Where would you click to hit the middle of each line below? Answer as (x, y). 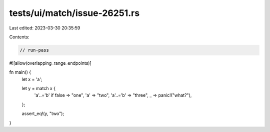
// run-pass (34, 50)
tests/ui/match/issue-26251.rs (74, 13)
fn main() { (20, 72)
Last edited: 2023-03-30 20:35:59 (45, 28)
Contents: (19, 37)
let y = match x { (39, 88)
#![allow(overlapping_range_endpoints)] (50, 63)
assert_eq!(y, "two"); (43, 114)
